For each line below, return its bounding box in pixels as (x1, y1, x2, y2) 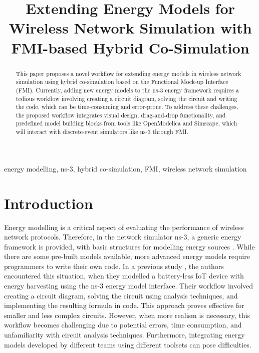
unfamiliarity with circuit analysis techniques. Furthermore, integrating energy (4, 329, 245, 340)
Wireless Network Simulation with (9, 17, 252, 38)
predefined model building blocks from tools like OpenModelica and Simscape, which (16, 119, 237, 127)
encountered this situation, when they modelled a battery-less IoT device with (4, 270, 244, 281)
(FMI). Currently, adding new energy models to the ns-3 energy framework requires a (16, 85, 239, 94)
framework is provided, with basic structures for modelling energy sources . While (4, 241, 255, 251)
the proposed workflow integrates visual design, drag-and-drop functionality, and (16, 110, 226, 119)
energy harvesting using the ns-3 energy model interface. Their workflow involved (4, 280, 253, 291)
